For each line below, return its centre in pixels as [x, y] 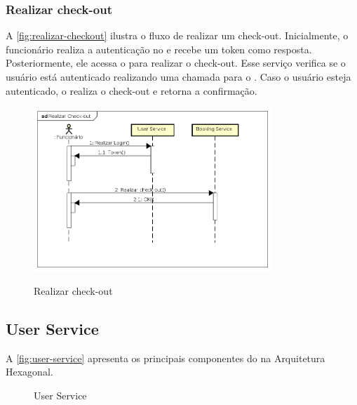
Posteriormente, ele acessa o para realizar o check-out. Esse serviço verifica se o [176, 63]
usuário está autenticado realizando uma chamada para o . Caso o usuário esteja [178, 77]
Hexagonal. [29, 372]
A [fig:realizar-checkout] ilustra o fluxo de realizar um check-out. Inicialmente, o [177, 35]
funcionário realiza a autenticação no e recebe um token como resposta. [159, 49]
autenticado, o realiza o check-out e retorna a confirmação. [132, 90]
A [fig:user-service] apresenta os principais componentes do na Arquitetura [166, 358]
